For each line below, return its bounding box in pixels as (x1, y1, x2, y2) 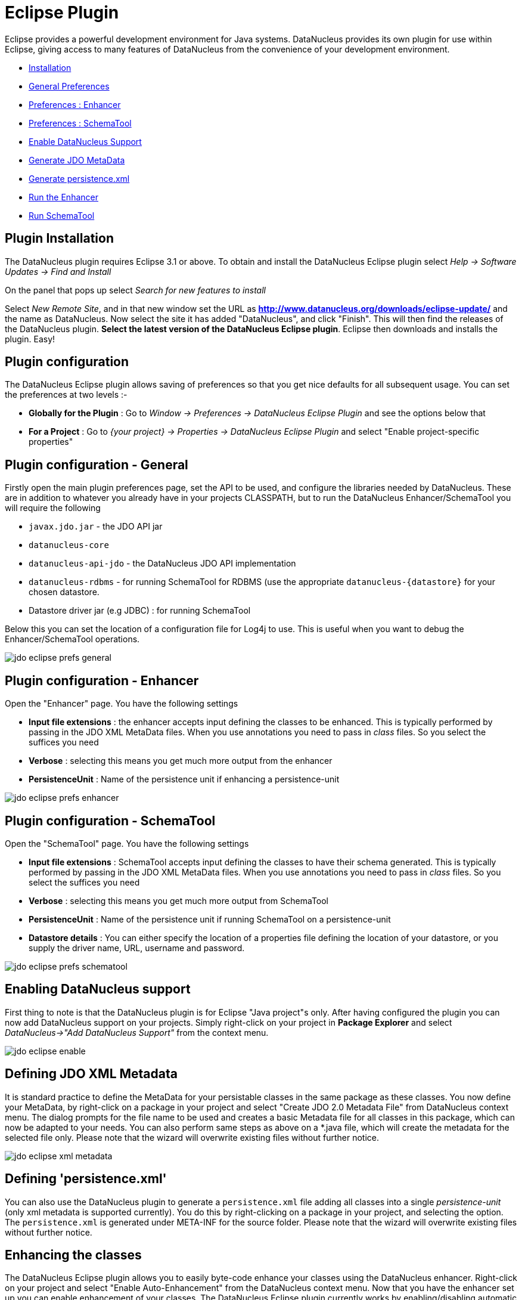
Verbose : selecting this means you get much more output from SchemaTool (29, 895, 328, 906)
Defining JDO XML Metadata (5, 1066, 178, 1082)
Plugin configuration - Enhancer (5, 673, 199, 688)
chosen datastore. (29, 587, 100, 598)
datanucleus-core (29, 540, 109, 550)
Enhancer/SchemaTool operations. (5, 634, 140, 645)
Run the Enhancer (29, 191, 98, 202)
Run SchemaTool (29, 210, 95, 221)
